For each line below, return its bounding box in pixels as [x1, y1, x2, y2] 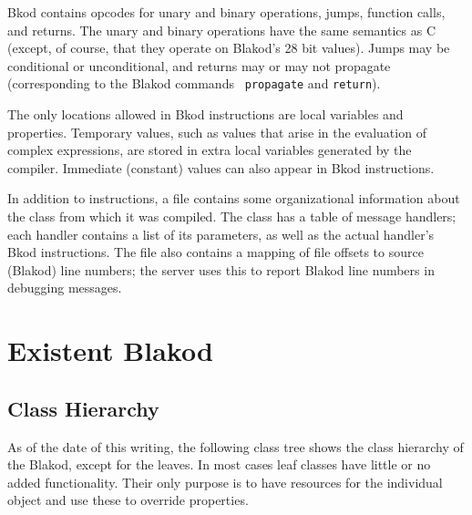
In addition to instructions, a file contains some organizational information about [7, 189, 460, 208]
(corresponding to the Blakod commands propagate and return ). [7, 74, 381, 93]
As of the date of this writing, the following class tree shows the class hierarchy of [7, 437, 464, 456]
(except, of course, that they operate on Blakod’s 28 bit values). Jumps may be [7, 38, 450, 57]
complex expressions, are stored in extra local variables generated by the [7, 140, 412, 160]
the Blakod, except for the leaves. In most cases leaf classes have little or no [7, 455, 431, 474]
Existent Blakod [7, 332, 213, 369]
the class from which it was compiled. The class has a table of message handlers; [7, 207, 457, 225]
